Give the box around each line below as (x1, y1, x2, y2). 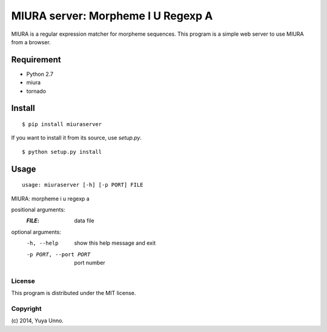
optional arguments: (11, 228, 62, 236)
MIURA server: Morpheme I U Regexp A (11, 9, 213, 22)
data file (74, 217, 95, 224)
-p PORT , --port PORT (26, 251, 91, 257)
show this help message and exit (74, 239, 156, 247)
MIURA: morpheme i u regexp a (11, 194, 90, 202)
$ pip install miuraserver (22, 121, 102, 128)
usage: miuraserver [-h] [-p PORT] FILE (22, 182, 144, 188)
